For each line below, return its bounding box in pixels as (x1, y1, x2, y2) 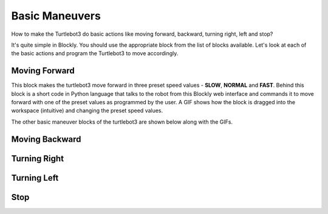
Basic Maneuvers (11, 9, 101, 22)
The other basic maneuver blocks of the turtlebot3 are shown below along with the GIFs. (11, 118, 233, 125)
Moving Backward (11, 134, 81, 144)
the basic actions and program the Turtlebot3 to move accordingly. (11, 50, 179, 57)
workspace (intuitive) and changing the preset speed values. (11, 107, 163, 115)
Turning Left (11, 173, 59, 183)
